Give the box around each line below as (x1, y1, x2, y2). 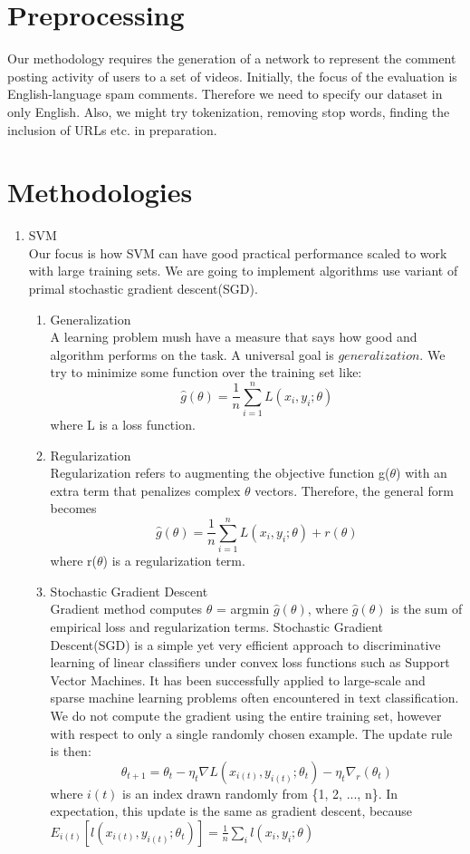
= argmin (216, 599, 270, 618)
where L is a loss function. (50, 415, 196, 434)
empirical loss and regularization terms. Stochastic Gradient (50, 616, 383, 636)
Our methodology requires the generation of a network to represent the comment (7, 49, 456, 68)
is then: (50, 742, 91, 761)
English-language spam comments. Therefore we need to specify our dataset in (7, 84, 443, 103)
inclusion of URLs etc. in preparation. (7, 120, 217, 139)
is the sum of (390, 599, 463, 618)
